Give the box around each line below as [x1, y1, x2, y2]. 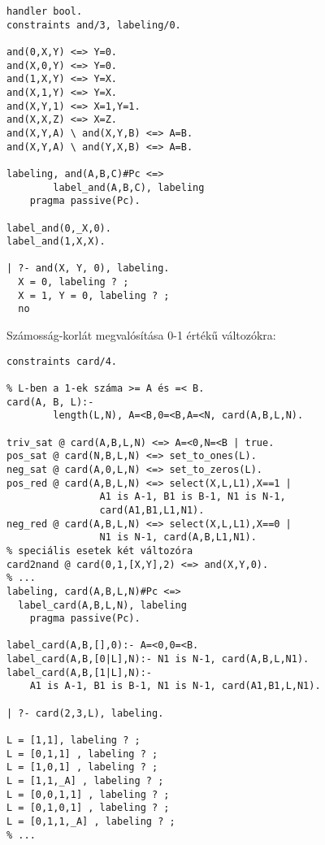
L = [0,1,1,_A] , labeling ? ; [6, 816, 175, 827]
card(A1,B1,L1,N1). [99, 504, 205, 516]
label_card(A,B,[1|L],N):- [6, 666, 152, 678]
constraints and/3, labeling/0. [6, 19, 181, 31]
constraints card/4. [6, 355, 118, 367]
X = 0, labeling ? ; [18, 276, 129, 288]
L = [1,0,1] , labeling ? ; [6, 761, 158, 773]
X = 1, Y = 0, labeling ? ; [18, 289, 170, 301]
